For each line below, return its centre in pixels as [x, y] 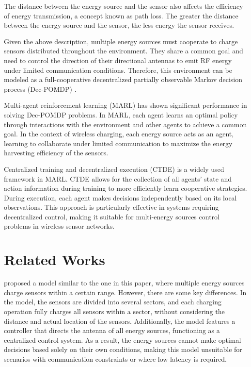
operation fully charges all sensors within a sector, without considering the [114, 311]
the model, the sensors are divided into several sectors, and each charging [113, 302]
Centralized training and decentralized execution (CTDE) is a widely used [114, 169]
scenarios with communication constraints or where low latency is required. [115, 359]
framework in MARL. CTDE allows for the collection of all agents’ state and [118, 178]
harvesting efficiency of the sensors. [56, 153]
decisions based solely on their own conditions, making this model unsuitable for [123, 349]
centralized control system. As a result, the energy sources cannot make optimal [123, 340]
